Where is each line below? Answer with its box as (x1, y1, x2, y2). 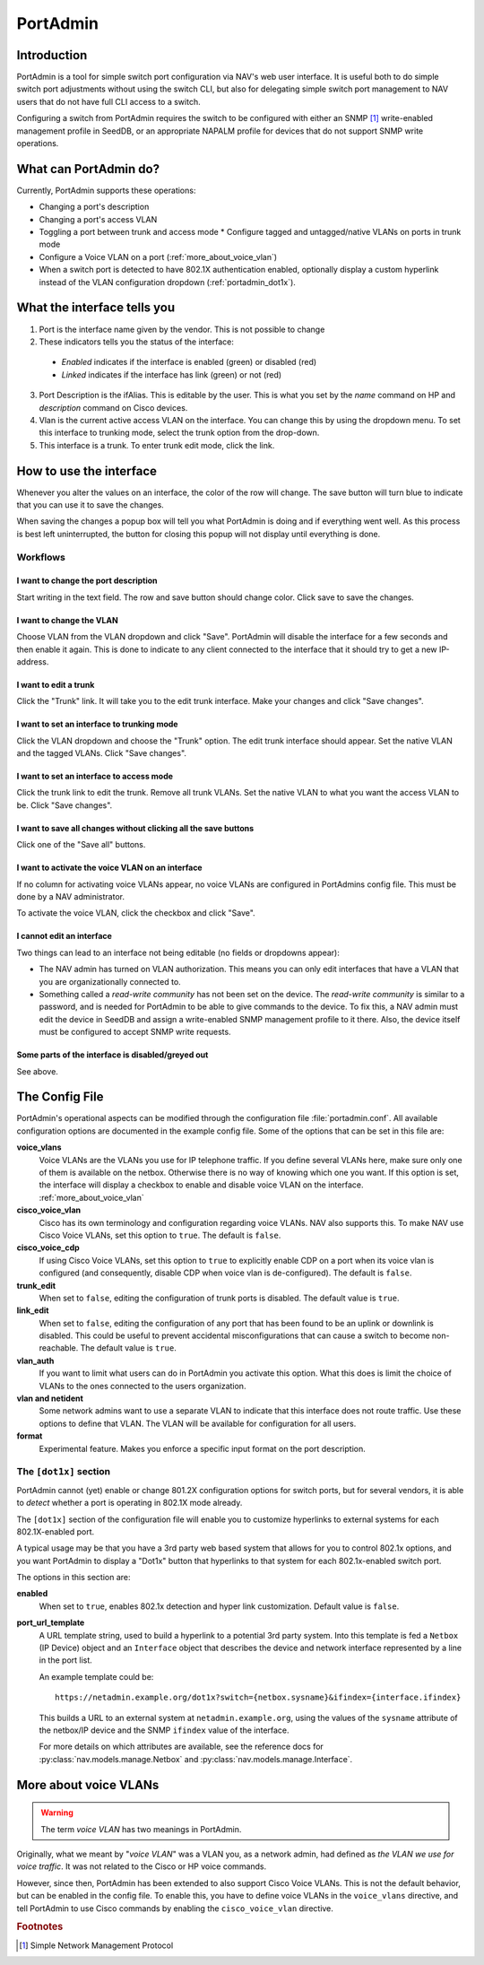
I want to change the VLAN (16, 614, 118, 625)
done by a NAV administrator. (16, 891, 125, 902)
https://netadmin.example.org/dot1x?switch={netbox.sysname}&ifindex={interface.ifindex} (55, 1692, 462, 1703)
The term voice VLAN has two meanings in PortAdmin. (40, 1823, 242, 1834)
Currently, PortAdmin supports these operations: (16, 185, 196, 196)
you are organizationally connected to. (39, 976, 181, 987)
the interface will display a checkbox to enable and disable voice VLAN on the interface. (39, 1179, 364, 1190)
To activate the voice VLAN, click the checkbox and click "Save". (16, 908, 255, 918)
